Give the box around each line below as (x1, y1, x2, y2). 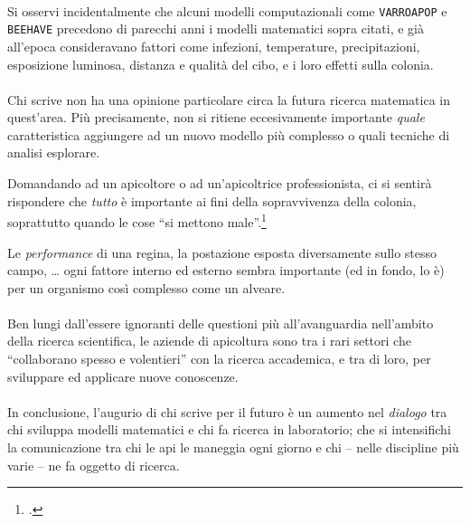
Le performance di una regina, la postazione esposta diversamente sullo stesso (7, 242, 437, 261)
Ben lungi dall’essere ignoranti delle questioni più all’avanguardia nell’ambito (7, 313, 434, 332)
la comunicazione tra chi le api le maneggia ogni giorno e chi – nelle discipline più (7, 438, 459, 457)
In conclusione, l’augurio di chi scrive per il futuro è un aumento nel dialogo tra (7, 402, 447, 421)
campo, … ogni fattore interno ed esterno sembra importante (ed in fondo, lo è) (7, 261, 445, 280)
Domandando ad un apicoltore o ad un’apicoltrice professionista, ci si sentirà (7, 174, 432, 193)
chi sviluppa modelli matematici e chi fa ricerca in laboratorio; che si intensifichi (7, 420, 451, 439)
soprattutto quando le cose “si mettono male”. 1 (7, 210, 267, 231)
